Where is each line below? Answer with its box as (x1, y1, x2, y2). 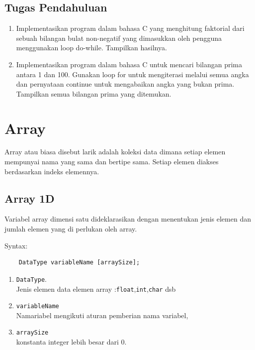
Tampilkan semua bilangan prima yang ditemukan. (16, 88, 171, 99)
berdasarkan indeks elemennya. (4, 166, 99, 176)
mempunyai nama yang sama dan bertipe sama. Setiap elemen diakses (4, 156, 219, 167)
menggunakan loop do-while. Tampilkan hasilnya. (16, 42, 167, 53)
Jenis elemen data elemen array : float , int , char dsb (16, 283, 176, 294)
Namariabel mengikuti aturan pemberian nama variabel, (16, 310, 188, 320)
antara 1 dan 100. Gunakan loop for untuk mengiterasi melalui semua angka (16, 69, 249, 79)
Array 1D (4, 190, 55, 206)
